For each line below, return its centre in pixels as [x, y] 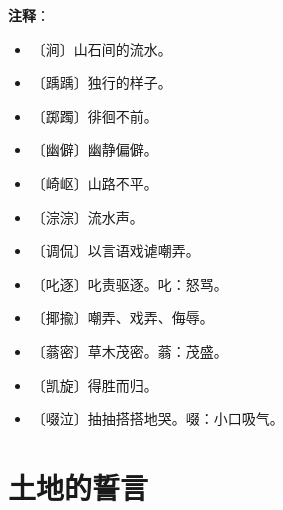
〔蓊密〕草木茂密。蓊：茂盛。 [129, 350]
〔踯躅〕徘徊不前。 [94, 115]
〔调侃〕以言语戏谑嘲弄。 [115, 250]
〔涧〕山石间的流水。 [101, 48]
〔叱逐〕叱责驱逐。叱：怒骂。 [129, 283]
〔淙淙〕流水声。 [87, 216]
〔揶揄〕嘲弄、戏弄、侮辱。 [122, 317]
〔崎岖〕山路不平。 [94, 182]
